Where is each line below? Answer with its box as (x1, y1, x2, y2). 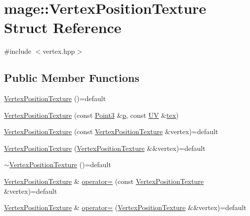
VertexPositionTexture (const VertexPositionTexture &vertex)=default (4, 126, 218, 137)
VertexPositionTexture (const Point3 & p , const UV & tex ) (4, 109, 179, 120)
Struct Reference (4, 17, 122, 37)
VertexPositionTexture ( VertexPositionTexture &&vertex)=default (4, 143, 206, 153)
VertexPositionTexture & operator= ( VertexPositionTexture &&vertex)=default (4, 202, 247, 213)
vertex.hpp (42, 46, 75, 56)
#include (4, 46, 32, 56)
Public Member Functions (4, 70, 139, 85)
